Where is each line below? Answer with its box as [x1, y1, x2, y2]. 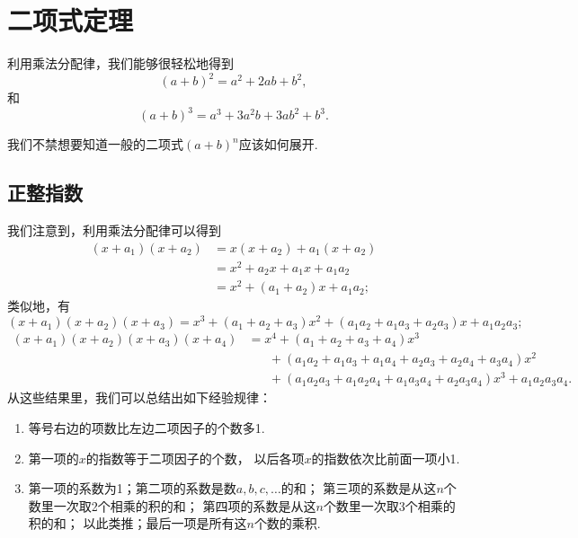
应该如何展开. [238, 135, 318, 154]
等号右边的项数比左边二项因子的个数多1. [28, 419, 265, 437]
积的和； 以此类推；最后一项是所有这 [28, 514, 247, 533]
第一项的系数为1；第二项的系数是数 [28, 479, 236, 498]
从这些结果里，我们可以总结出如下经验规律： [7, 388, 271, 407]
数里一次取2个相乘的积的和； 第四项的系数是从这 [28, 496, 316, 515]
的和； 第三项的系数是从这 [280, 479, 437, 498]
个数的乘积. [253, 514, 321, 533]
